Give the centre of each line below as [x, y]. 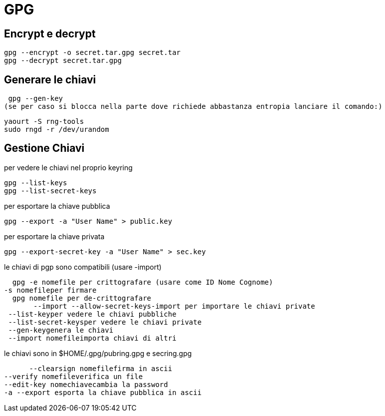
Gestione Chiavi [44, 148]
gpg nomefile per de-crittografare [82, 298]
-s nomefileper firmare [50, 290]
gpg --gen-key [36, 99]
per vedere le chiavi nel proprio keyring [68, 167]
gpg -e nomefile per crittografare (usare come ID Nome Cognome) [143, 282]
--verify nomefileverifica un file [74, 376]
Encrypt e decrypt [50, 33]
